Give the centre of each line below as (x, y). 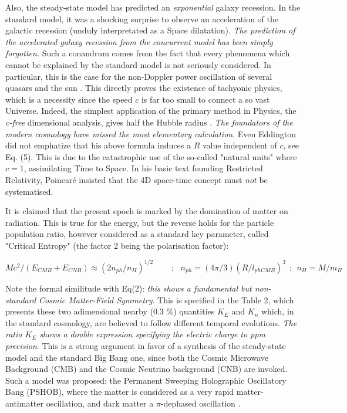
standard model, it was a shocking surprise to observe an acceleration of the (142, 18)
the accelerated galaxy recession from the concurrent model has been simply (139, 41)
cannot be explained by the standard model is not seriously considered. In (138, 64)
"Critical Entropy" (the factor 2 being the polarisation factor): (117, 245)
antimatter (24, 403)
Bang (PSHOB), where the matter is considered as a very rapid (120, 392)
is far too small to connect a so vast (205, 99)
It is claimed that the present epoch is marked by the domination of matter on (147, 211)
